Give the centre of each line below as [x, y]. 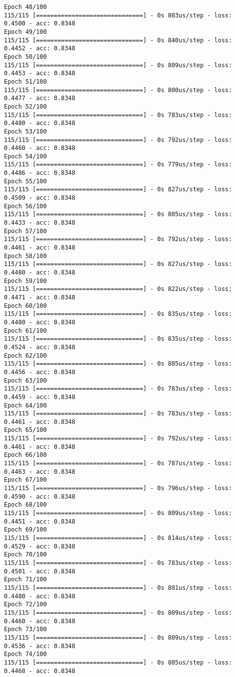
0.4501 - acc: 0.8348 [40, 571]
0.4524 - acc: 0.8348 [40, 347]
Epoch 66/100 [25, 455]
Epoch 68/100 [25, 505]
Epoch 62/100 [25, 355]
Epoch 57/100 [25, 231]
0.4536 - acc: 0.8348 [40, 646]
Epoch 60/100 [25, 306]
